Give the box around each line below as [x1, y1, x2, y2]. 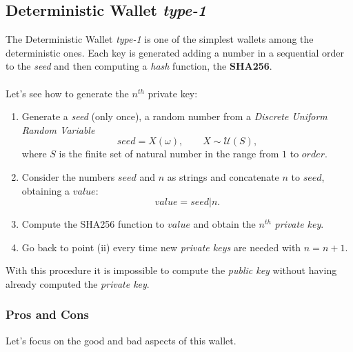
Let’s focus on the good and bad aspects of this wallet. [6, 333, 236, 347]
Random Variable [21, 122, 95, 137]
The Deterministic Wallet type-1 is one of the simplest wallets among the [6, 32, 314, 46]
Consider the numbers [21, 169, 115, 184]
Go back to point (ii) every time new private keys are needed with [21, 239, 301, 254]
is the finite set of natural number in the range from [59, 146, 279, 161]
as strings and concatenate [167, 169, 279, 184]
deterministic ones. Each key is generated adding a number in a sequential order [6, 45, 345, 59]
